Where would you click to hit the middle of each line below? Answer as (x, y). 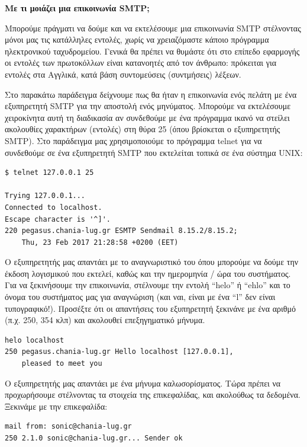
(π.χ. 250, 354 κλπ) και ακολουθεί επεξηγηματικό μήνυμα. (105, 320)
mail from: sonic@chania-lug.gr (68, 427)
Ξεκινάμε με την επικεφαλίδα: (56, 406)
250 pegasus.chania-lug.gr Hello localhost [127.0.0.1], (119, 352)
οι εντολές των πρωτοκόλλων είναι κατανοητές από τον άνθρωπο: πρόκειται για (141, 63)
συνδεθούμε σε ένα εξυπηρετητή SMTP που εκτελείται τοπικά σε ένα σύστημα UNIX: (154, 152)
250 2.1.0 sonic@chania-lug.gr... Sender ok (94, 438)
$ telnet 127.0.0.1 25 (49, 173)
